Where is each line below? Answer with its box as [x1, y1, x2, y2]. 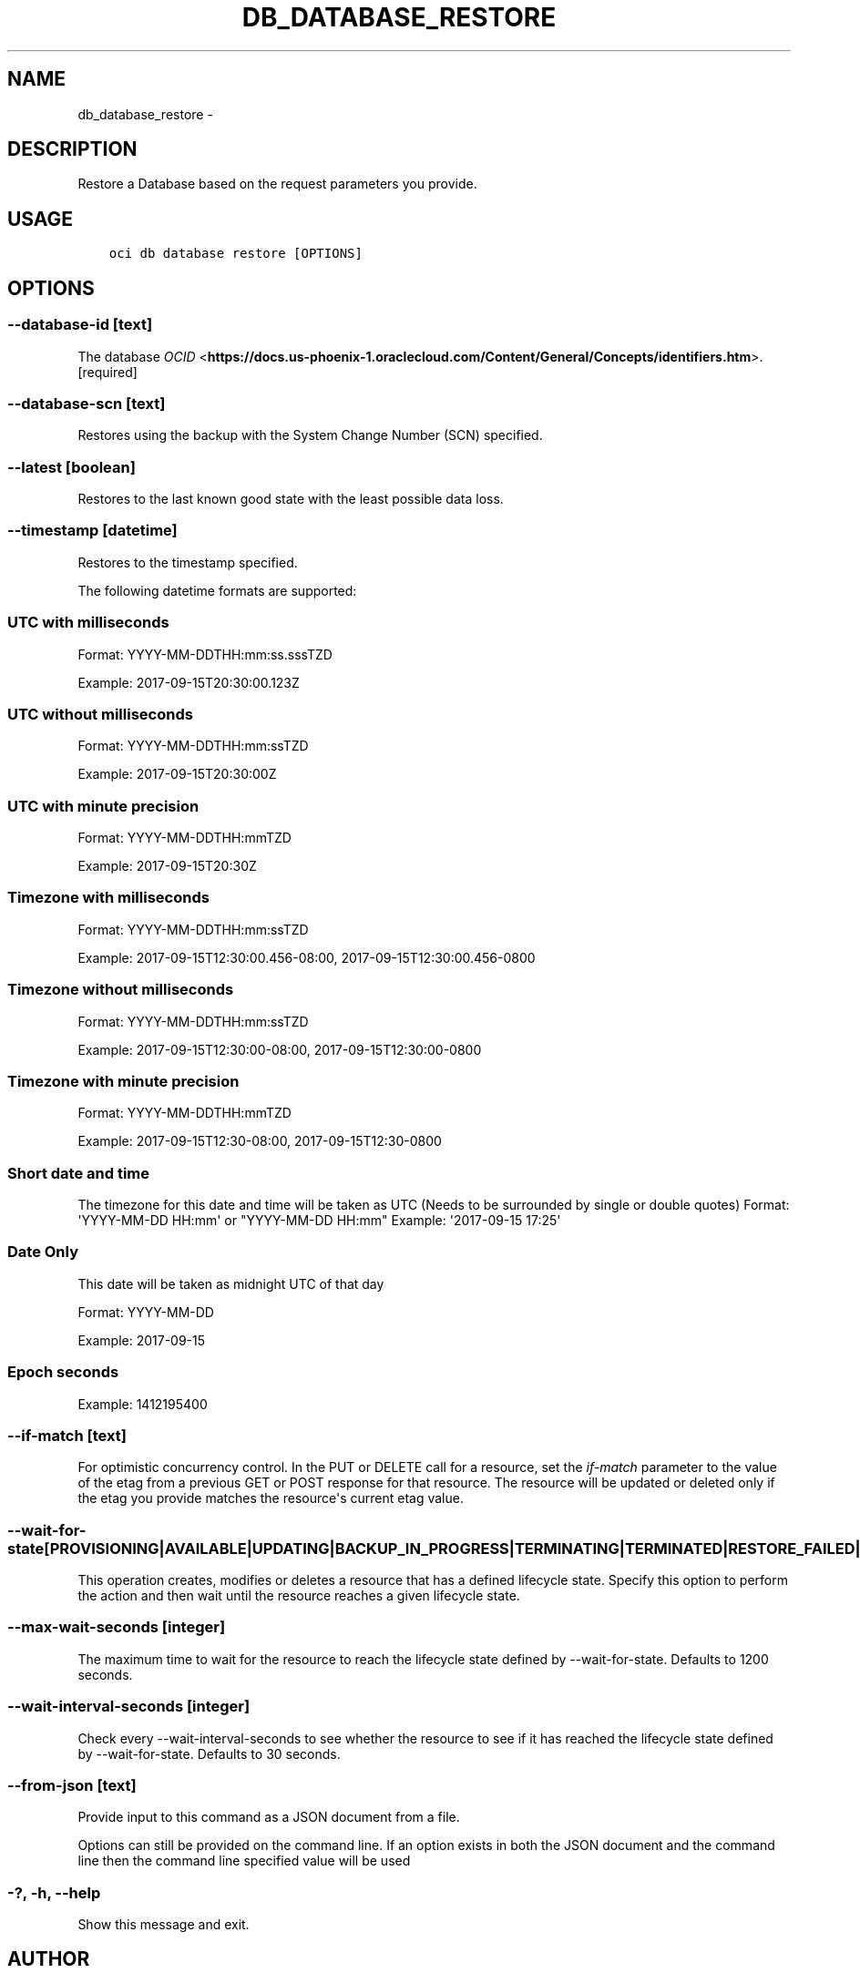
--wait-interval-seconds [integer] [7, 1697, 251, 1716]
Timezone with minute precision [7, 1071, 240, 1090]
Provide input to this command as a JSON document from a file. [77, 1809, 460, 1825]
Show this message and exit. [77, 1917, 250, 1932]
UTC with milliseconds [7, 613, 169, 632]
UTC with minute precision [7, 796, 200, 815]
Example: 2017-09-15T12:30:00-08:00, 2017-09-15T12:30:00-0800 [77, 1041, 482, 1058]
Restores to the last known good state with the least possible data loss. [77, 491, 504, 506]
